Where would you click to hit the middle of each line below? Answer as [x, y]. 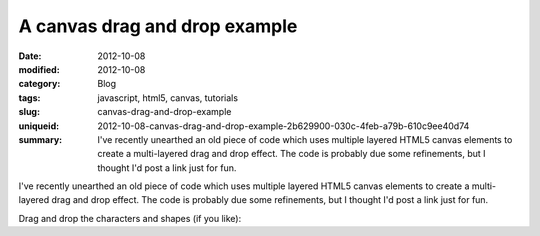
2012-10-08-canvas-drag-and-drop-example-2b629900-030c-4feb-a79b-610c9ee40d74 [283, 126]
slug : [29, 112]
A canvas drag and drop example [158, 26]
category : [39, 84]
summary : [40, 139]
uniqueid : [39, 126]
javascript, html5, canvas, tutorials [168, 97]
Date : [30, 56]
